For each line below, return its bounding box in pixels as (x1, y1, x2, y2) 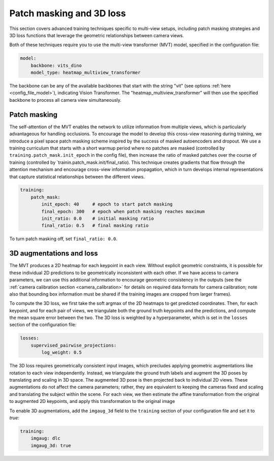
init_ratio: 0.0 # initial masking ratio (41, 216, 154, 221)
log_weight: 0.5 (41, 350, 82, 356)
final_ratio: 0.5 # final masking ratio (41, 223, 149, 228)
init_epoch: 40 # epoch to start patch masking (41, 201, 173, 207)
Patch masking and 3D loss (9, 8, 126, 19)
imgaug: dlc (30, 436, 61, 441)
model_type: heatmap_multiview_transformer (30, 70, 141, 76)
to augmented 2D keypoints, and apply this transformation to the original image (9, 398, 175, 405)
